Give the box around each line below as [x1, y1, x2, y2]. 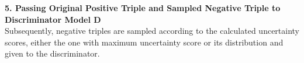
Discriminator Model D [5, 13, 101, 25]
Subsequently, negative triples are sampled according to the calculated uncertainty [5, 24, 300, 37]
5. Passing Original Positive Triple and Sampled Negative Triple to [5, 2, 281, 13]
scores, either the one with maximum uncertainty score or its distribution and [5, 36, 284, 48]
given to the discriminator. [5, 47, 100, 60]
